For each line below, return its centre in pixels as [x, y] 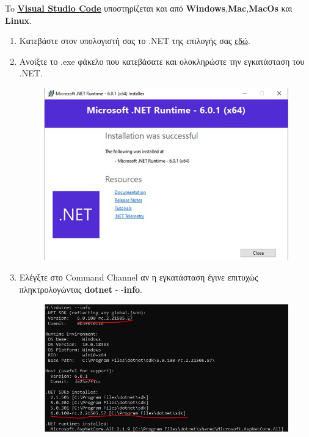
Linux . [19, 20]
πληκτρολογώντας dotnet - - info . [81, 289]
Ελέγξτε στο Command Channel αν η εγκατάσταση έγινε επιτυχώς [139, 277]
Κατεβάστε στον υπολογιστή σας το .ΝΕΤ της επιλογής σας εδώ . [135, 41]
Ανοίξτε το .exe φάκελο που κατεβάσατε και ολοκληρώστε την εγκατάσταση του [162, 61]
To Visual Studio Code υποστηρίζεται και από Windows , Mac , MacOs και [149, 8]
